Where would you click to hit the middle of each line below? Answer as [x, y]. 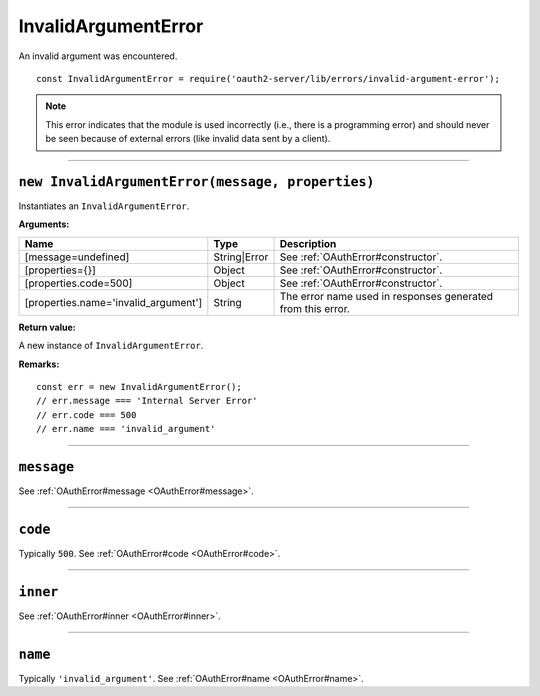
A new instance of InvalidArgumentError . [111, 346]
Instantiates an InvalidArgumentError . [104, 206]
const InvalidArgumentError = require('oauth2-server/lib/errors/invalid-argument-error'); [268, 78]
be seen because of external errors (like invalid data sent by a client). [188, 139]
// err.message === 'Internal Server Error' [147, 401]
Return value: [47, 327]
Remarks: [39, 364]
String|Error [241, 257]
